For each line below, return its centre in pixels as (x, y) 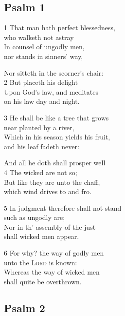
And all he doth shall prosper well (55, 163)
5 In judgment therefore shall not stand (63, 207)
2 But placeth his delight (41, 82)
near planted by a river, (39, 127)
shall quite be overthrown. (43, 281)
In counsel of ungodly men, (44, 47)
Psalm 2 (25, 307)
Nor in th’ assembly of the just (50, 227)
